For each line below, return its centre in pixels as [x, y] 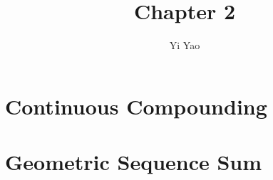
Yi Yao [185, 45]
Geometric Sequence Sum [134, 162]
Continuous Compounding [136, 106]
